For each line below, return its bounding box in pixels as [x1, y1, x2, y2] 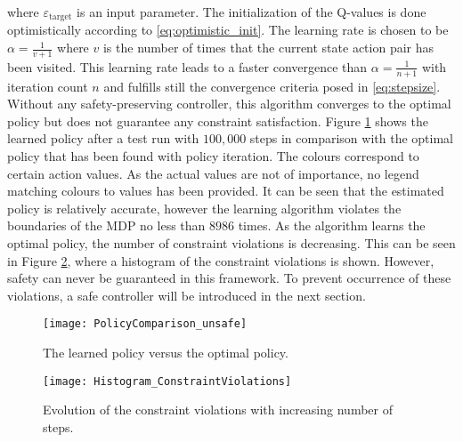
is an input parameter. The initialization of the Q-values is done [77, 3, 426, 20]
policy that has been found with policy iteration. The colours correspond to [7, 147, 419, 165]
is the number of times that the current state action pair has [102, 38, 435, 57]
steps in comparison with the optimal [249, 129, 453, 148]
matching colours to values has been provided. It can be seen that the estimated [7, 181, 444, 200]
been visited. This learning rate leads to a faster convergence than [7, 57, 368, 76]
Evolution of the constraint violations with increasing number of [43, 400, 393, 419]
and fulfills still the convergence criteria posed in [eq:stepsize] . [103, 76, 441, 95]
